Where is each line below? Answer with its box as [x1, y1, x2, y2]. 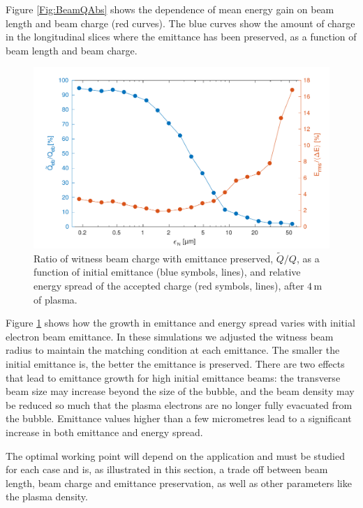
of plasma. [34, 292, 77, 306]
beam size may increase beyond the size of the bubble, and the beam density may [6, 384, 355, 398]
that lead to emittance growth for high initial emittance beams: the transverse [6, 370, 341, 384]
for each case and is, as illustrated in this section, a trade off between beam [6, 462, 328, 477]
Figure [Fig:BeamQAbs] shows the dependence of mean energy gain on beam [6, 2, 334, 16]
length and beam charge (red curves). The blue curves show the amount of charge [6, 15, 355, 30]
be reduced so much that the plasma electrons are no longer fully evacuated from [6, 397, 353, 412]
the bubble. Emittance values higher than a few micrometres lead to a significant [6, 411, 352, 426]
